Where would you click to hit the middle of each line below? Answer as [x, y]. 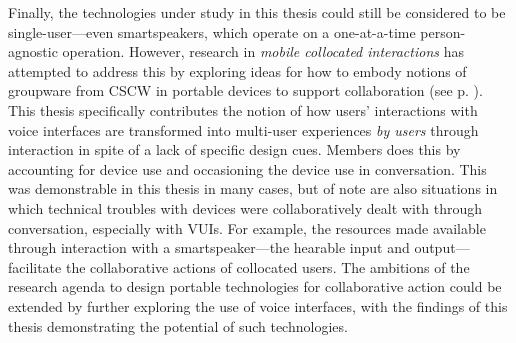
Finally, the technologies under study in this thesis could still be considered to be [257, 12]
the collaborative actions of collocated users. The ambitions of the [267, 266]
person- [443, 31]
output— [442, 247]
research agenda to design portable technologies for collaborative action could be [255, 286]
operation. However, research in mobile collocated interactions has [263, 51]
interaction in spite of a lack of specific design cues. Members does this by [234, 149]
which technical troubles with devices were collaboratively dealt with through [245, 207]
